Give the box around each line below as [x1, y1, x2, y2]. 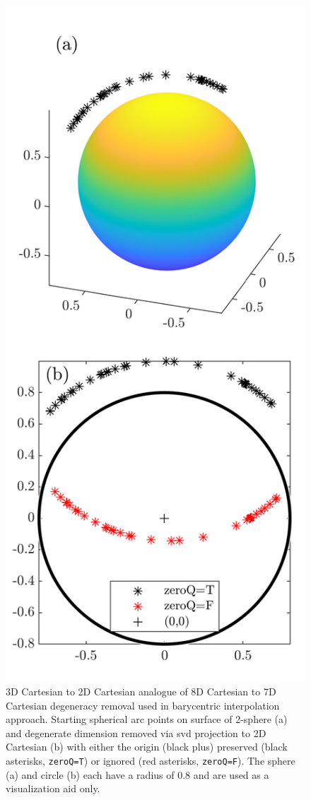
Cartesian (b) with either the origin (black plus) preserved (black [6, 739, 288, 754]
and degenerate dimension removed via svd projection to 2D [6, 725, 266, 740]
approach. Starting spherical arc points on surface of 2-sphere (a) [6, 712, 288, 727]
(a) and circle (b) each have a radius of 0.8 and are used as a [6, 767, 269, 782]
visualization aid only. [6, 781, 100, 796]
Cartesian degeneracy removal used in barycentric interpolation [6, 698, 280, 712]
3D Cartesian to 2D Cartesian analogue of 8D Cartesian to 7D [6, 683, 276, 698]
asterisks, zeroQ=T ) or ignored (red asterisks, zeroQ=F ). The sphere [6, 753, 295, 767]
